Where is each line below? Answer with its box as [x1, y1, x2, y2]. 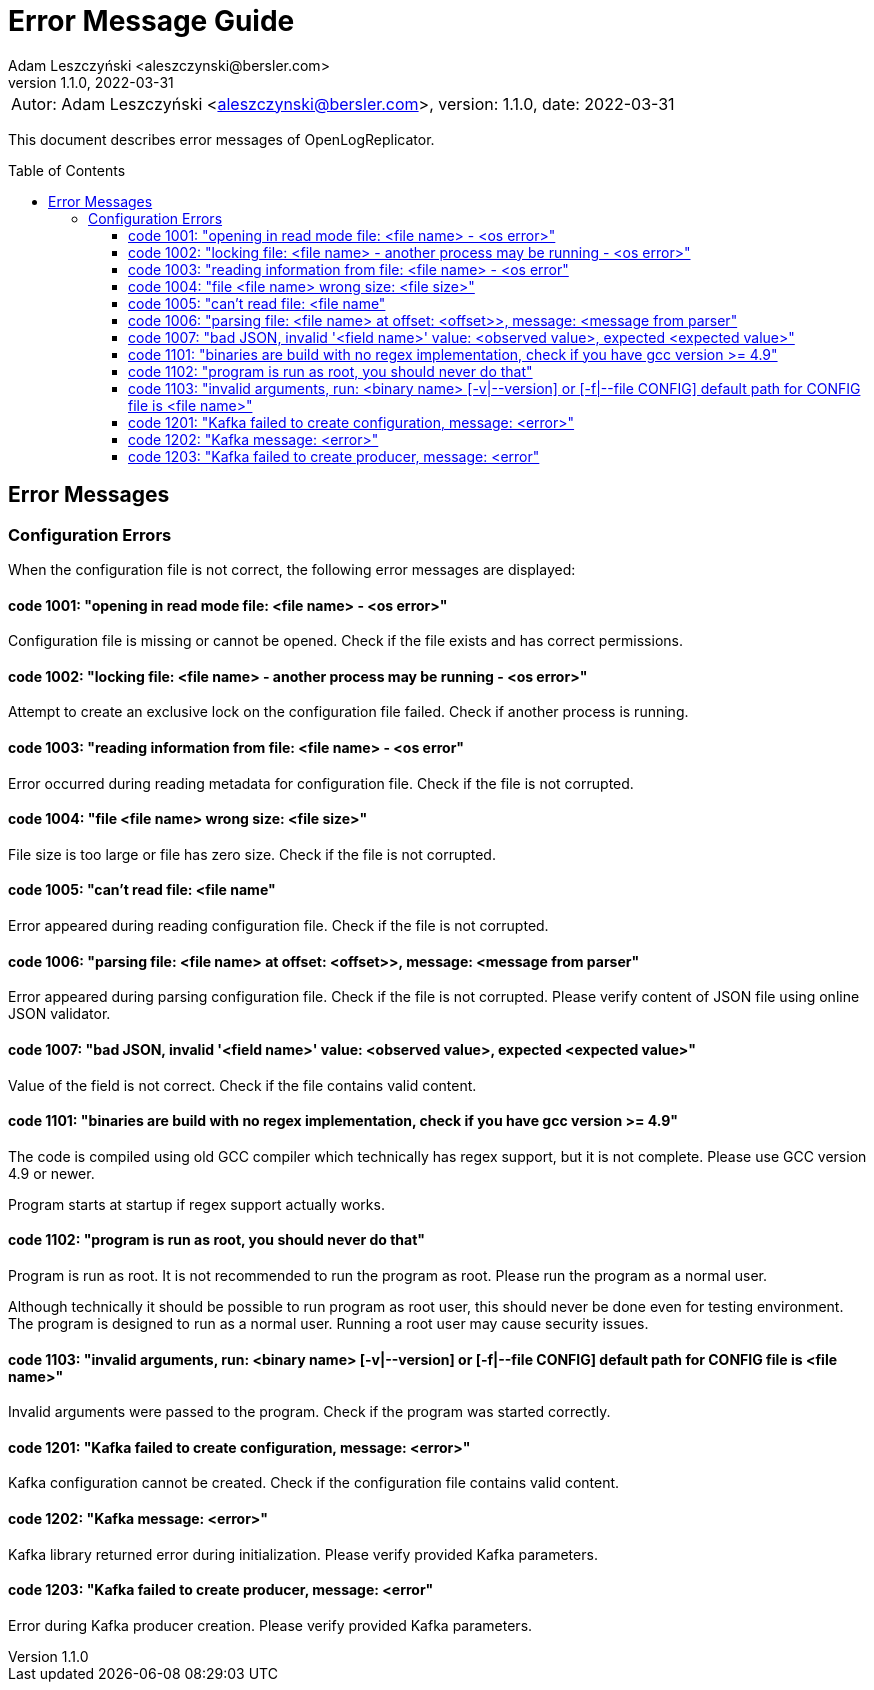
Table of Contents [8, 161, 126, 179]
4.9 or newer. [8, 1164, 95, 1182]
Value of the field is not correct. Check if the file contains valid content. [8, 1076, 477, 1094]
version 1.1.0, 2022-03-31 [8, 73, 174, 91]
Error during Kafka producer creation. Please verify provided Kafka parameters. [8, 1616, 533, 1634]
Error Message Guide [8, 4, 295, 38]
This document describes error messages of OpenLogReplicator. [8, 130, 435, 148]
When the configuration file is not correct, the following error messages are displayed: [8, 560, 576, 578]
